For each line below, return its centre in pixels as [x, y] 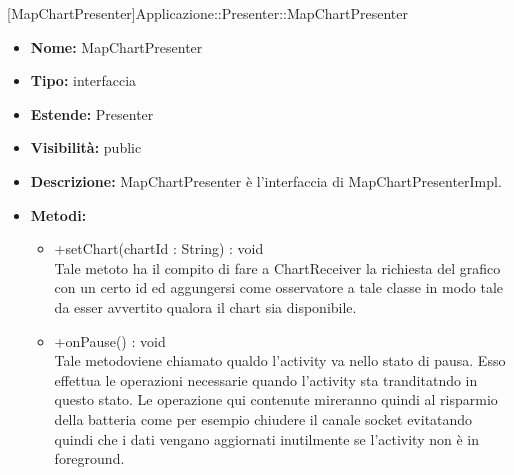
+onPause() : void [110, 340]
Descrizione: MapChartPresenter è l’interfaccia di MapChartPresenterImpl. [266, 180]
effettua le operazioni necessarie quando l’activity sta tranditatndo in [266, 379]
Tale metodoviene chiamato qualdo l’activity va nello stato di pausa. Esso [280, 360]
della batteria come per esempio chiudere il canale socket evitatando [263, 418]
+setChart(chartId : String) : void [159, 248]
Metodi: [58, 214]
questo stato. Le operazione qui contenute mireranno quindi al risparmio [276, 399]
